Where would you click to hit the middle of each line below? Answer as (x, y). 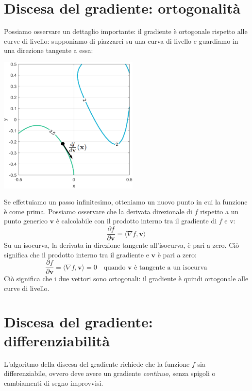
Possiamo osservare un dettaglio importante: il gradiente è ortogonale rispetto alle (126, 31)
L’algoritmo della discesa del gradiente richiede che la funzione (97, 364)
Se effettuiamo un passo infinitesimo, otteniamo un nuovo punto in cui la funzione (126, 202)
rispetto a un (219, 211)
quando (115, 267)
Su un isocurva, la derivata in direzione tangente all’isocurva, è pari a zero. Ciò (122, 245)
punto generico (26, 221)
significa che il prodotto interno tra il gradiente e (76, 254)
